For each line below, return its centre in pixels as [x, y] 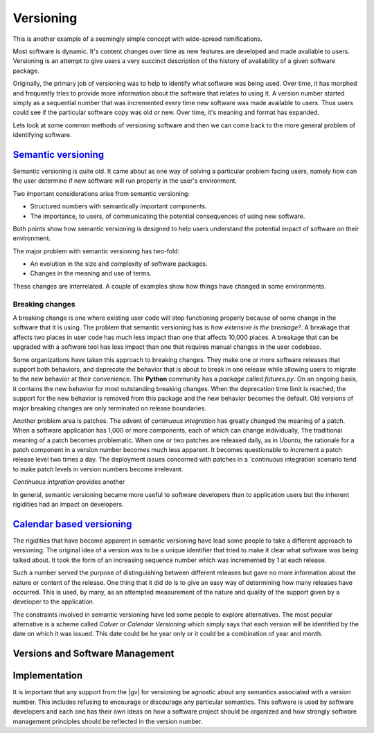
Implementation [48, 676]
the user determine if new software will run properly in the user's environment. [125, 181]
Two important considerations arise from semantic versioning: [101, 193]
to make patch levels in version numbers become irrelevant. [98, 469]
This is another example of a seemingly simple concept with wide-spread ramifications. [137, 39]
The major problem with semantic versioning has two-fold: [96, 251]
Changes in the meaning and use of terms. [91, 273]
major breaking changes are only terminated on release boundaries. [110, 408]
